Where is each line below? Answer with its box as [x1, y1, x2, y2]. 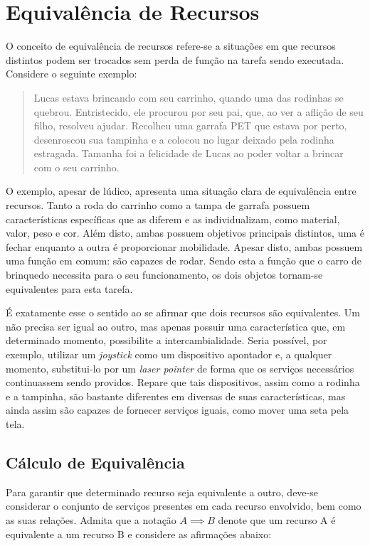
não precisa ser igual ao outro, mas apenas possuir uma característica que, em [6, 318, 346, 333]
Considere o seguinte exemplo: [6, 66, 137, 81]
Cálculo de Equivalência [6, 451, 185, 473]
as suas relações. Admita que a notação [6, 512, 176, 527]
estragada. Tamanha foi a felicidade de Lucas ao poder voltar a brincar [33, 146, 344, 161]
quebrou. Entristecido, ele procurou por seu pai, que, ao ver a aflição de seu [33, 104, 364, 119]
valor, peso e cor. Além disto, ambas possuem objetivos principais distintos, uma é [6, 225, 364, 240]
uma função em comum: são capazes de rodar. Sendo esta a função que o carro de [6, 253, 362, 268]
